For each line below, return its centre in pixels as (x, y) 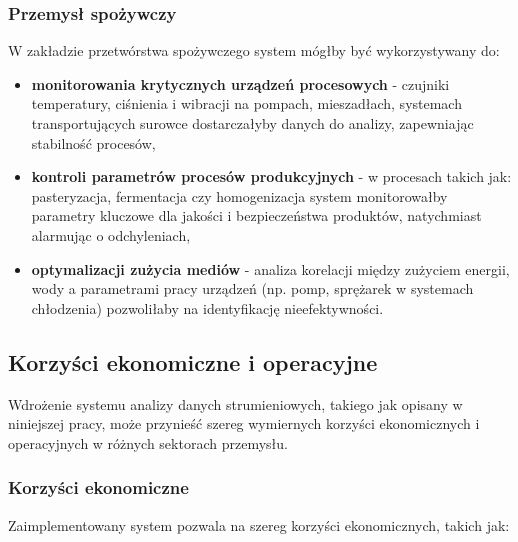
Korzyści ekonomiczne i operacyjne (193, 361)
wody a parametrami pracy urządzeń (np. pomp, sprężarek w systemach (252, 288)
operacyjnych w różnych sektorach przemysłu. (148, 442)
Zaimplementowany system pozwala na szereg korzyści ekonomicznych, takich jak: (259, 524)
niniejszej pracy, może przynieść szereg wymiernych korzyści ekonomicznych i (244, 423)
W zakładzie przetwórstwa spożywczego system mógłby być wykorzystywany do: (254, 50)
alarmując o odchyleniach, (111, 234)
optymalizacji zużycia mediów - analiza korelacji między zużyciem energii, (270, 268)
